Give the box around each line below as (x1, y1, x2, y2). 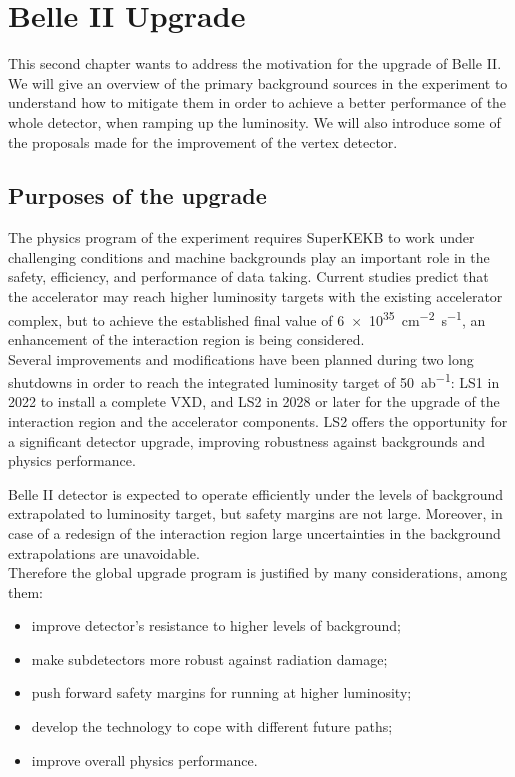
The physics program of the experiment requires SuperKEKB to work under (8, 227, 475, 248)
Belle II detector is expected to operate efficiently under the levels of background (8, 483, 504, 504)
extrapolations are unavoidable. (8, 542, 200, 563)
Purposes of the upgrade (8, 180, 267, 211)
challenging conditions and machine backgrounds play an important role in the (8, 246, 490, 267)
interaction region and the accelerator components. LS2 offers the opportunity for (8, 410, 508, 431)
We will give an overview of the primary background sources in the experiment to (8, 72, 508, 93)
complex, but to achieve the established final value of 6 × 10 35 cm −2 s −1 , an (8, 306, 486, 330)
